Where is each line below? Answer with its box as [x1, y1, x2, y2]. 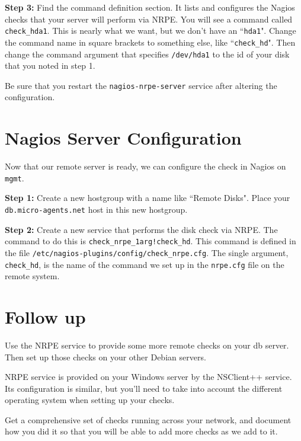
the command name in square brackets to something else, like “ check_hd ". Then [5, 36, 296, 48]
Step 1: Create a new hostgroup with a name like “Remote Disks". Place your [5, 191, 290, 204]
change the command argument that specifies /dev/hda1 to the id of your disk [5, 47, 290, 60]
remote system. [5, 270, 60, 282]
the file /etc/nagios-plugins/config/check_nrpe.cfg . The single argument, [5, 246, 289, 258]
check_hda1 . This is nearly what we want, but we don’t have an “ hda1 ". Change [5, 24, 296, 37]
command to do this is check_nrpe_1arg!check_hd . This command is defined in [5, 235, 296, 247]
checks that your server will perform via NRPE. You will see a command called [5, 12, 293, 25]
